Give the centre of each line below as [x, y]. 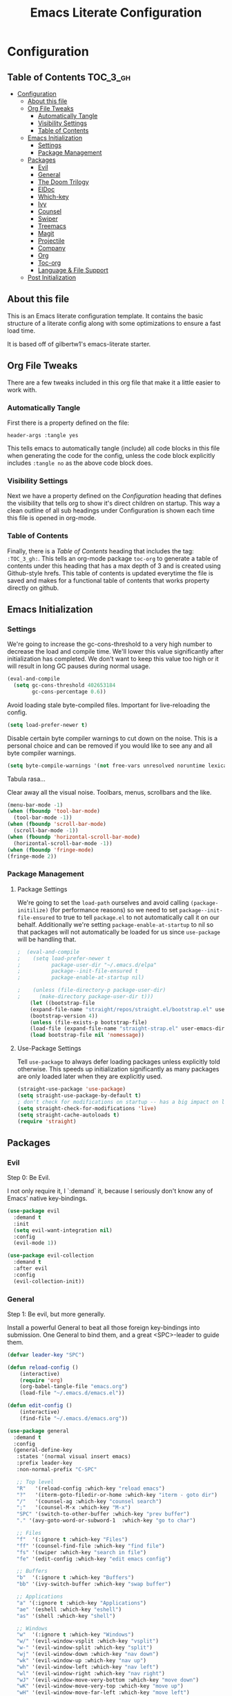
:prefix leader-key [44, 1463]
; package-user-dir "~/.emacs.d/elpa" [87, 965]
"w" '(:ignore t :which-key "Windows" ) [75, 1635]
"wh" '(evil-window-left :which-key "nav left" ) [87, 1667]
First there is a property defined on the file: [68, 423]
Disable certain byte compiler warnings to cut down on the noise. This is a [113, 738]
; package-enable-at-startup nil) [81, 978]
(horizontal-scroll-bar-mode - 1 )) [63, 843]
